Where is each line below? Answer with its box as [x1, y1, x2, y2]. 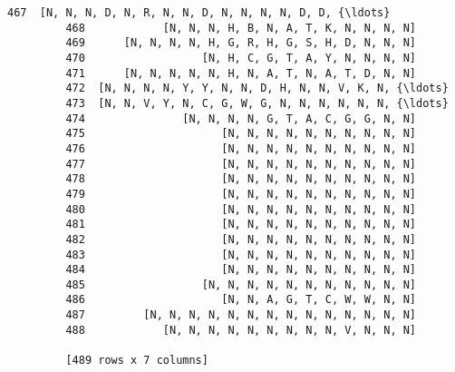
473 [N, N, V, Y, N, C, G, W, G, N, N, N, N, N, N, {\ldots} [65, 96, 449, 110]
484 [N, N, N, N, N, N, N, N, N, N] [65, 263, 417, 277]
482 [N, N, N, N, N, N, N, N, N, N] [65, 232, 417, 246]
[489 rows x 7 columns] [65, 354, 208, 367]
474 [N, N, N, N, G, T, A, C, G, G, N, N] [65, 112, 417, 125]
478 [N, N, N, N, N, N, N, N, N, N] [65, 172, 417, 186]
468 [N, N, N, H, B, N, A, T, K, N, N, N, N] [65, 21, 417, 34]
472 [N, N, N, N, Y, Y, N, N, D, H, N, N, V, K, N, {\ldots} [65, 82, 449, 95]
